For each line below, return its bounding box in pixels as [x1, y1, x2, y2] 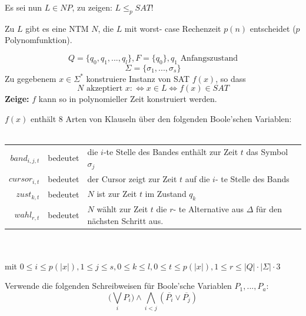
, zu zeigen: [72, 1, 112, 13]
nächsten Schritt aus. [87, 214, 164, 226]
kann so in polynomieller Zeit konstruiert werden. [38, 93, 217, 105]
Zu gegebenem [5, 72, 56, 84]
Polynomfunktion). [5, 34, 72, 46]
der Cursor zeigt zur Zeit [87, 172, 177, 185]
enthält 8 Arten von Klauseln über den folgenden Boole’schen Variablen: [31, 112, 292, 124]
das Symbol [246, 145, 288, 157]
